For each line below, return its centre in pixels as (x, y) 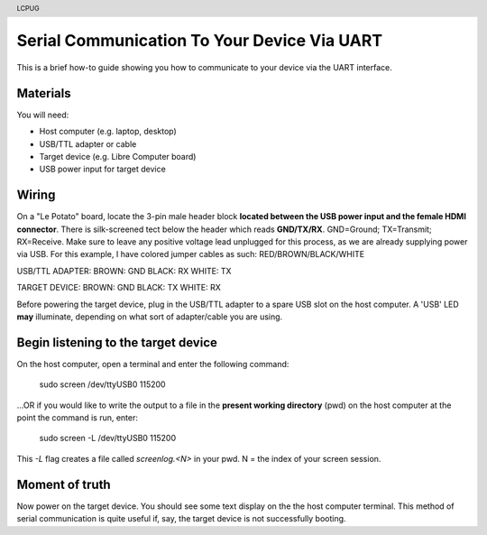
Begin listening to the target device (117, 342)
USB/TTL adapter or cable (88, 143)
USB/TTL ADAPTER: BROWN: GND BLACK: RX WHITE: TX (124, 271)
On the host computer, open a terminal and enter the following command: (153, 364)
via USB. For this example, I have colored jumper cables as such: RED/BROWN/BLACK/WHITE (191, 254)
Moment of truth (64, 484)
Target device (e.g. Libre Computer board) (118, 156)
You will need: (43, 115)
